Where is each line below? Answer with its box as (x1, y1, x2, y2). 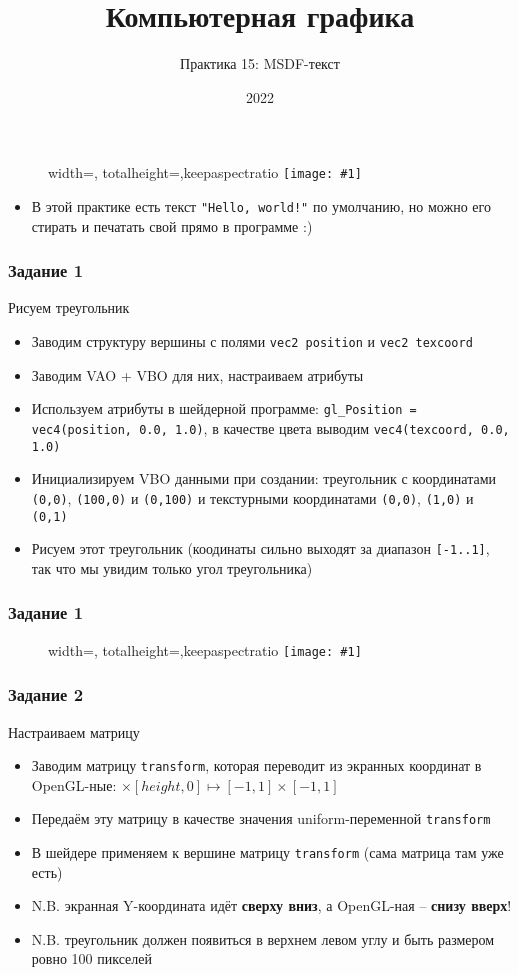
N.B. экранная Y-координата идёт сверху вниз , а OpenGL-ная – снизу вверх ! (31, 895, 512, 916)
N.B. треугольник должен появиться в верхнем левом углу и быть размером (31, 928, 495, 949)
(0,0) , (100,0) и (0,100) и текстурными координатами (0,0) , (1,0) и (31, 487, 474, 508)
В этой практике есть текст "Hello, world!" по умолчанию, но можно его (31, 195, 491, 216)
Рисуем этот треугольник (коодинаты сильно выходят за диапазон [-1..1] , (31, 538, 490, 559)
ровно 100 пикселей (31, 948, 152, 969)
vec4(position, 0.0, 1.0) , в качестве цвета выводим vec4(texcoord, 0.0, (31, 417, 510, 438)
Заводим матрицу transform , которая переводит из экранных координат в (31, 755, 482, 776)
